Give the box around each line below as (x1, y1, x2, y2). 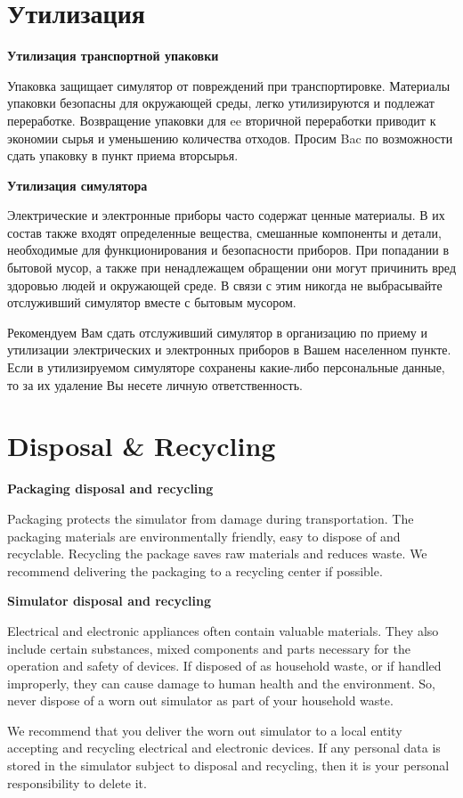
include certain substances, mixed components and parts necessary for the (7, 639, 410, 657)
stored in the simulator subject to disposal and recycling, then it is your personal (7, 756, 450, 775)
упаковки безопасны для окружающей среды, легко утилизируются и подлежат (7, 94, 435, 112)
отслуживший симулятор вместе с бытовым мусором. (7, 293, 296, 312)
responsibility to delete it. (7, 773, 147, 792)
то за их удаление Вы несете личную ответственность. (7, 375, 303, 394)
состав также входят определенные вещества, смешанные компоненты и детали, (7, 223, 442, 241)
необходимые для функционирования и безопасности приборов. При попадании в (7, 240, 450, 259)
